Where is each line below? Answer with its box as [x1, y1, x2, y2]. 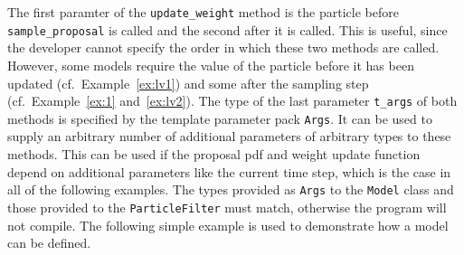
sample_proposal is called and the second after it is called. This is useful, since [7, 20, 448, 39]
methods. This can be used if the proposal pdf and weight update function [7, 145, 421, 163]
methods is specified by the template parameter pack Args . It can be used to [7, 109, 432, 127]
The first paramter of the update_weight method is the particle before [7, 3, 399, 21]
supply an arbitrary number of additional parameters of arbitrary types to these [7, 127, 451, 146]
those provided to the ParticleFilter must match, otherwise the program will [7, 197, 447, 216]
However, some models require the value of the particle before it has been [7, 55, 414, 74]
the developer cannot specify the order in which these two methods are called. [7, 38, 440, 57]
